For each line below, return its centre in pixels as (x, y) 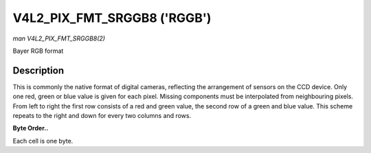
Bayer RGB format (38, 51)
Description (38, 70)
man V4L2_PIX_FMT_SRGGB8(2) (59, 38)
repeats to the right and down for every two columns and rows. (102, 116)
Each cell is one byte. (43, 141)
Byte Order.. (31, 128)
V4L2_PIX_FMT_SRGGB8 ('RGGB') (112, 18)
